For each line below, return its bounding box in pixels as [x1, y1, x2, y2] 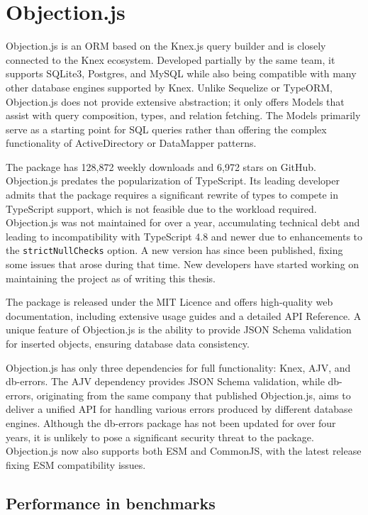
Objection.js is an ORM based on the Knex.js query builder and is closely [6, 38, 326, 53]
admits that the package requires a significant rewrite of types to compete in [6, 187, 339, 202]
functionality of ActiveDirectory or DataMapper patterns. [6, 135, 257, 150]
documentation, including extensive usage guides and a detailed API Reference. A [6, 308, 362, 323]
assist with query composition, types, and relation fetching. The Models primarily [6, 108, 361, 123]
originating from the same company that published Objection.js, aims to [36, 387, 351, 402]
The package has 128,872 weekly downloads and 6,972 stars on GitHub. [6, 159, 316, 174]
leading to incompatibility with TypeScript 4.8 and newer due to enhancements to [6, 228, 363, 243]
